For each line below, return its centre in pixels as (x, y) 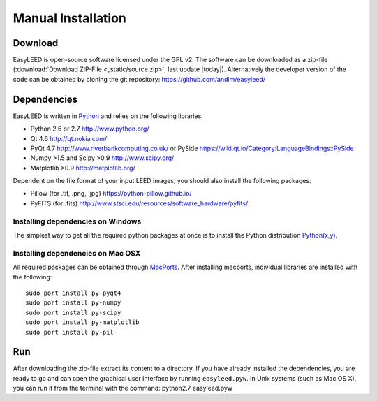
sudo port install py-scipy (73, 312)
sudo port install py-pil (70, 332)
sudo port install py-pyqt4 (73, 293)
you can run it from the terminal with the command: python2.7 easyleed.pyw (123, 388)
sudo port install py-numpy (73, 303)
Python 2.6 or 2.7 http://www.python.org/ (90, 129)
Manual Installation (70, 18)
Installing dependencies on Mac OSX (77, 253)
